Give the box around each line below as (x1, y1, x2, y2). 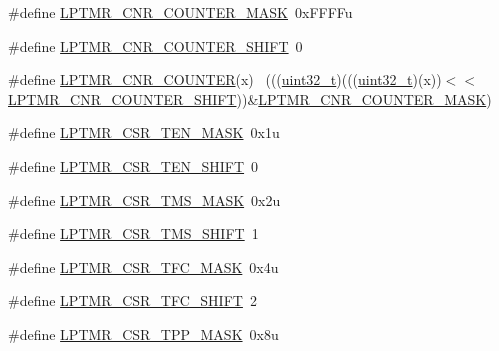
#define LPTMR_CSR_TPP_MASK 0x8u (8, 323, 279, 344)
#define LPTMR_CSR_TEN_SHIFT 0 (8, 155, 259, 176)
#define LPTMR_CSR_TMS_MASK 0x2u (8, 189, 281, 210)
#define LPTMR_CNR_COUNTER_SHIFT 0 (8, 35, 303, 56)
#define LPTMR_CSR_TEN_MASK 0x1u (8, 122, 280, 143)
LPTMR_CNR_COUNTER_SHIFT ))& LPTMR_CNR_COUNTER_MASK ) (8, 88, 492, 109)
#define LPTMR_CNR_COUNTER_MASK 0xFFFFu (8, 2, 353, 22)
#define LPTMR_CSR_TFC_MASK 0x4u (8, 256, 279, 277)
